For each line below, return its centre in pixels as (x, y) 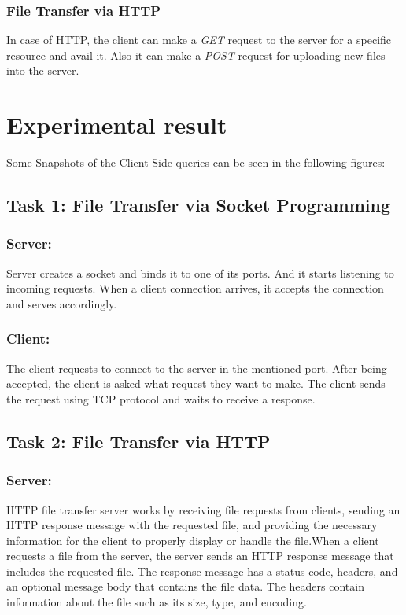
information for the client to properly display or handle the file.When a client (193, 540)
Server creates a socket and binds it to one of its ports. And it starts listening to (200, 273)
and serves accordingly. (62, 303)
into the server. (43, 70)
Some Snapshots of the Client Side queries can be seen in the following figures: (196, 162)
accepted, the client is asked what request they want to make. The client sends (196, 383)
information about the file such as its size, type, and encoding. (157, 602)
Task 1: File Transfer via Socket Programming (198, 205)
